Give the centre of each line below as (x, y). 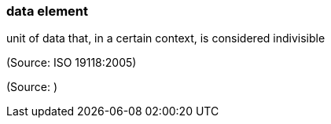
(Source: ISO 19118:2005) (72, 63)
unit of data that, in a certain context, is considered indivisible (166, 38)
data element (48, 11)
